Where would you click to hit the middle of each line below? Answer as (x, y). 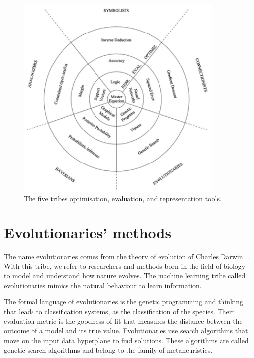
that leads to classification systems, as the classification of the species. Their (119, 311)
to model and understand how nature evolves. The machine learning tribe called (125, 276)
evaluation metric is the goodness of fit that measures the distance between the (123, 321)
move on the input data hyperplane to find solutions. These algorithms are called (126, 340)
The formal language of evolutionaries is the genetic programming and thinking (124, 302)
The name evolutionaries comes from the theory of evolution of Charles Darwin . (127, 256)
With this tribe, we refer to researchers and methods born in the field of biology (125, 266)
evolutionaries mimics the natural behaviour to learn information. (103, 285)
